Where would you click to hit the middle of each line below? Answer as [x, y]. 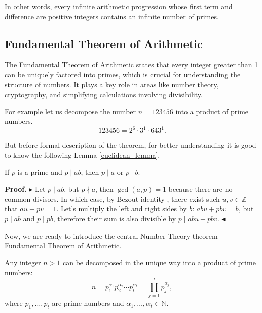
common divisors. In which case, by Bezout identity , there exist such [112, 198]
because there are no [200, 189]
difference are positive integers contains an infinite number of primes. [112, 16]
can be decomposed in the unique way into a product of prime [159, 262]
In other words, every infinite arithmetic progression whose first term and [119, 6]
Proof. [16, 189]
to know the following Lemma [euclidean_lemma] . [82, 155]
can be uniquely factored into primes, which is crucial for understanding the [123, 74]
